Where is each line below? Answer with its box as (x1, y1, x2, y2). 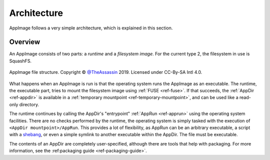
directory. (19, 101, 39, 107)
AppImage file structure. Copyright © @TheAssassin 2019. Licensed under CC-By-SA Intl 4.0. (9, 69, 202, 75)
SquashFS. (9, 58, 32, 64)
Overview (9, 38, 40, 46)
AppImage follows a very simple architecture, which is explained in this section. (9, 25, 173, 31)
